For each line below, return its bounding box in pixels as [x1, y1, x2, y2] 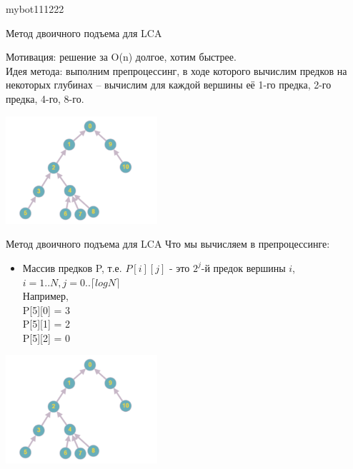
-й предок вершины [201, 260, 286, 275]
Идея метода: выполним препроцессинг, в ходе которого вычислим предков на [6, 63, 347, 78]
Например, [22, 288, 69, 303]
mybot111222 [6, 1, 64, 16]
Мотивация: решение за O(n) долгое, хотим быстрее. [6, 49, 237, 64]
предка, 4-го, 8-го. [6, 91, 84, 106]
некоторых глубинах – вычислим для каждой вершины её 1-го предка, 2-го [6, 77, 332, 92]
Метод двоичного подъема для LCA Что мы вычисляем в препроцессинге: [6, 236, 330, 251]
